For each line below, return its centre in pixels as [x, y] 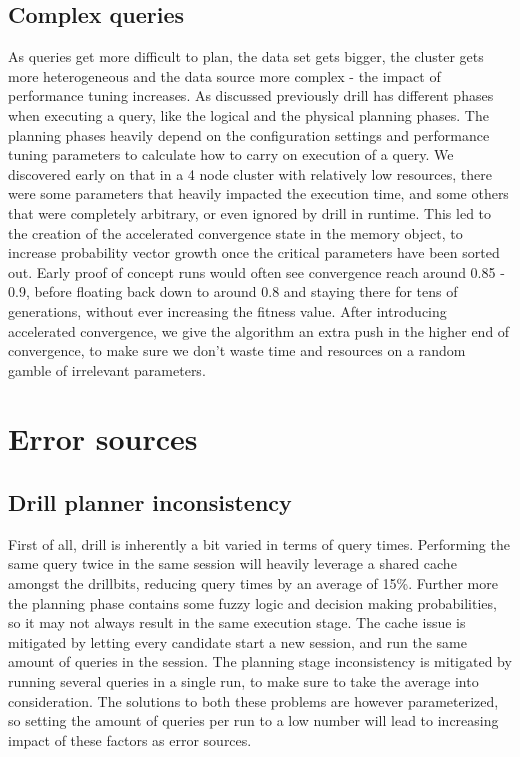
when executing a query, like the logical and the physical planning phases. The [248, 114]
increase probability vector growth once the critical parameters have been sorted [254, 252]
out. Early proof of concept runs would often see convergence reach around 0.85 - [256, 271]
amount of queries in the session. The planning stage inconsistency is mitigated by [260, 661]
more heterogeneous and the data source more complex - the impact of [224, 75]
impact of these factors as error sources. [130, 739]
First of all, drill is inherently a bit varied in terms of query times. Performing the [259, 543]
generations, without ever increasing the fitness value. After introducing [227, 310]
